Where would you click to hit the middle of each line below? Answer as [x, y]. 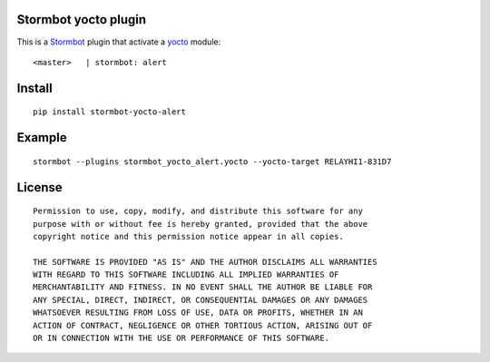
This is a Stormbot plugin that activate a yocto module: [119, 42]
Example [42, 137]
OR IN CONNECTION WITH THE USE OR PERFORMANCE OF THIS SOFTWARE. [181, 338]
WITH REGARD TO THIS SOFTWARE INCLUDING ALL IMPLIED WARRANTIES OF [186, 275]
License [39, 187]
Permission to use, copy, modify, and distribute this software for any [198, 211]
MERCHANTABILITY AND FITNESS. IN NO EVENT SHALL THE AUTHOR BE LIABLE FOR [203, 287]
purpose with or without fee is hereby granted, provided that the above [201, 224]
